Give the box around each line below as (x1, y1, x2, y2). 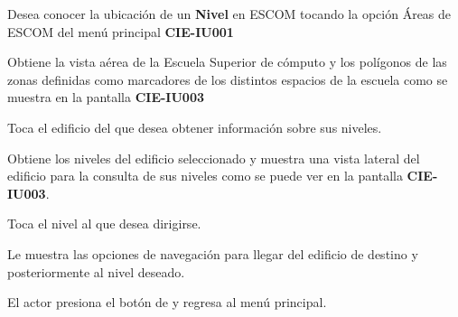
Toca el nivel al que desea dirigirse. (7, 214, 201, 233)
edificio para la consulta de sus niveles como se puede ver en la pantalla (7, 166, 403, 185)
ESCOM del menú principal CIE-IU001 (7, 22, 234, 41)
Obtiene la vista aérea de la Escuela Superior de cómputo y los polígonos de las (7, 52, 447, 71)
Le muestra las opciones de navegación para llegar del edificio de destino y (7, 244, 418, 263)
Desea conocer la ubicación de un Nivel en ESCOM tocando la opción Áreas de (7, 5, 452, 23)
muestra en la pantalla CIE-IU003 (7, 88, 204, 107)
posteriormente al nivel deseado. (7, 262, 185, 281)
